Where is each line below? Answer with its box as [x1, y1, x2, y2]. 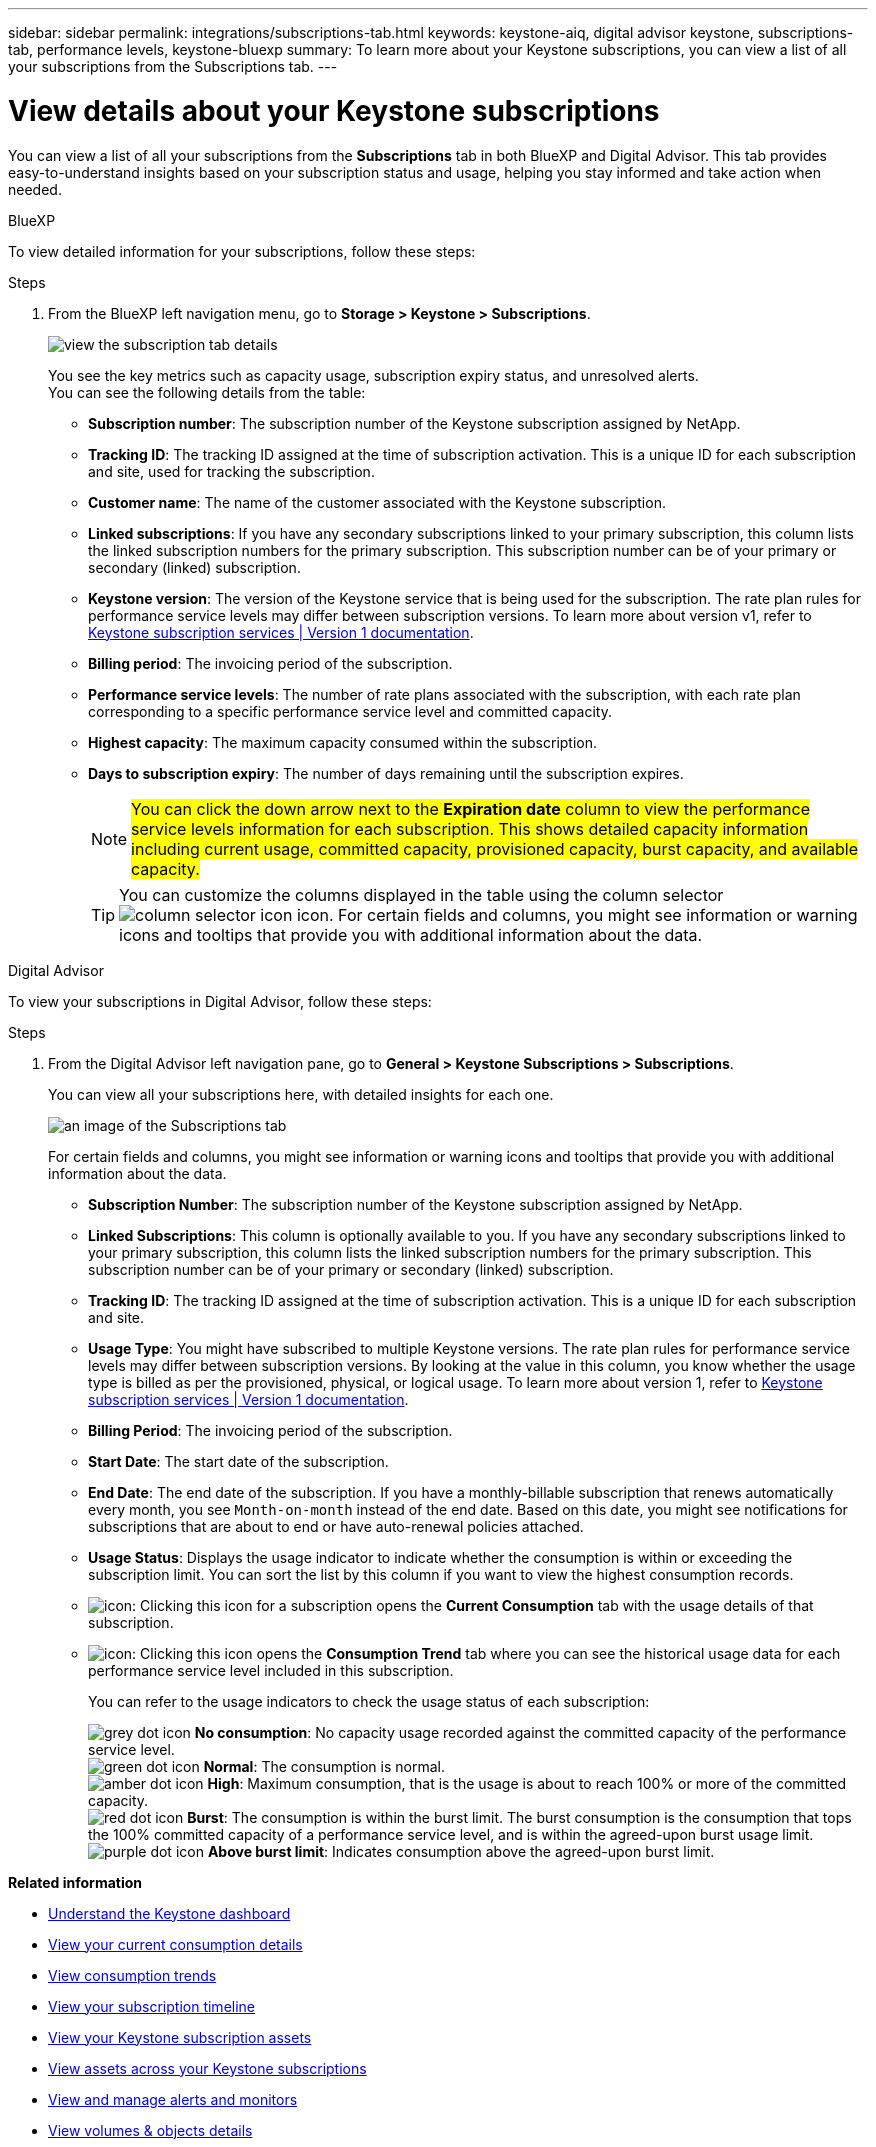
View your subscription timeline [48, 1997, 256, 2015]
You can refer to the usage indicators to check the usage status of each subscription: [88, 1692, 650, 1710]
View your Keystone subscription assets [48, 2028, 312, 2046]
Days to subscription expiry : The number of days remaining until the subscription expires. [88, 764, 684, 782]
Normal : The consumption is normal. [203, 1757, 445, 1775]
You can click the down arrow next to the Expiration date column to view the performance [131, 798, 811, 819]
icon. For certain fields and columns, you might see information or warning [296, 904, 858, 925]
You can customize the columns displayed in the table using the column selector [119, 884, 724, 905]
